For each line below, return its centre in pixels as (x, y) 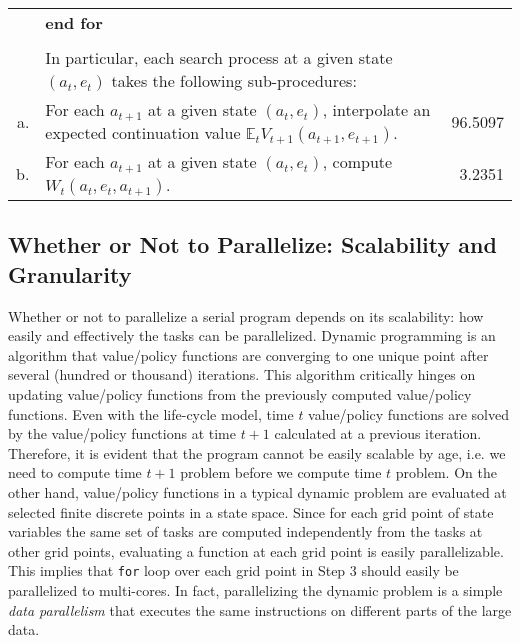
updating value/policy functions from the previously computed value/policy (240, 393)
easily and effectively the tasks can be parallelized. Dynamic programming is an (252, 335)
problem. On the (446, 472)
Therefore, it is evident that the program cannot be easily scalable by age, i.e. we (257, 452)
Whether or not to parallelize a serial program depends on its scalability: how (246, 315)
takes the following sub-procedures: (234, 80)
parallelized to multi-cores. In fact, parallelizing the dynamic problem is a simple (255, 589)
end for (74, 22)
